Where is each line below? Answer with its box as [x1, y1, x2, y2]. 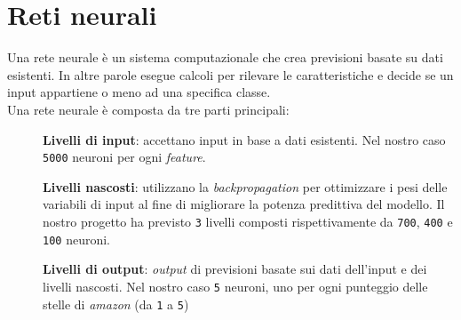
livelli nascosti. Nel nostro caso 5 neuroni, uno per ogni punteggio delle [43, 276, 428, 295]
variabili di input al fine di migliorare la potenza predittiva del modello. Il [43, 195, 445, 213]
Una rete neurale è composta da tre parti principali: [7, 100, 290, 118]
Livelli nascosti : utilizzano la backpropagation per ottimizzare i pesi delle [43, 177, 448, 196]
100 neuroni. [43, 229, 110, 248]
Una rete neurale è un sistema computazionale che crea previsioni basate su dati [7, 48, 443, 67]
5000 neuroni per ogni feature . [43, 148, 206, 166]
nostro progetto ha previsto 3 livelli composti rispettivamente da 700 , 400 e [43, 212, 453, 230]
